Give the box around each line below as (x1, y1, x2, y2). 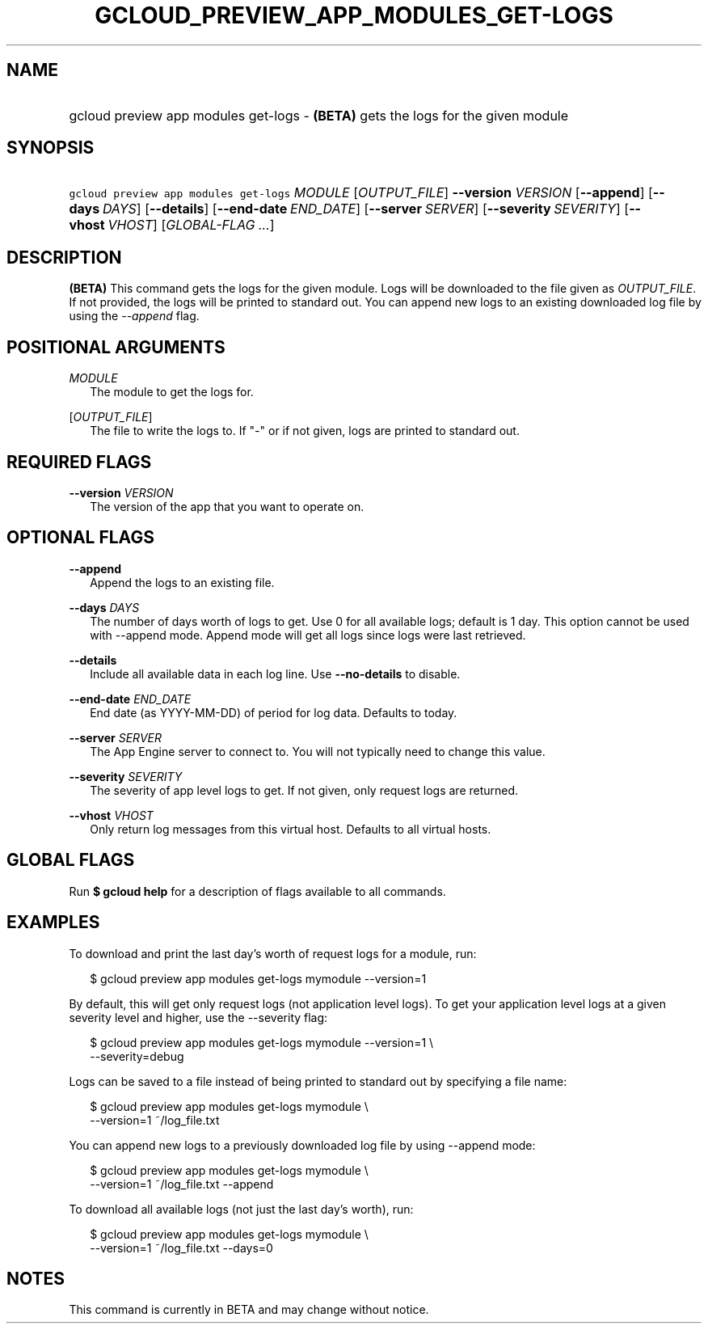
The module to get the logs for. (90, 385, 254, 399)
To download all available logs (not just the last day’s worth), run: (69, 1201, 414, 1216)
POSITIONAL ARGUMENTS (6, 336, 225, 357)
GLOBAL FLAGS (6, 850, 135, 871)
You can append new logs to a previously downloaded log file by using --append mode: (69, 1138, 536, 1152)
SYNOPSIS (6, 137, 95, 158)
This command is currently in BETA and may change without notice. (69, 1303, 429, 1317)
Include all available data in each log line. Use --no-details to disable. (90, 666, 461, 681)
